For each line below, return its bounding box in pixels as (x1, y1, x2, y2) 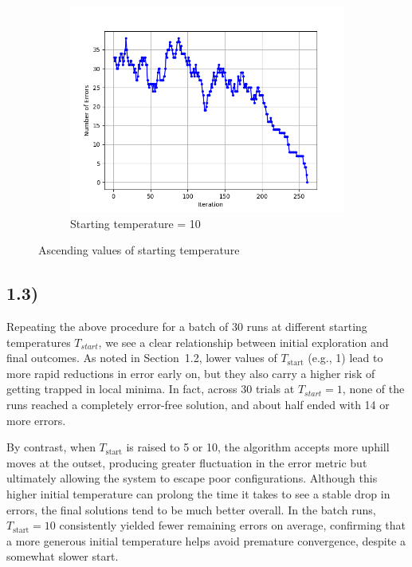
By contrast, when (6, 439, 96, 455)
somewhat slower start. (6, 548, 119, 565)
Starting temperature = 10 (70, 215, 201, 231)
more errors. (6, 411, 66, 428)
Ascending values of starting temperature (38, 242, 240, 258)
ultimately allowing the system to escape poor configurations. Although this (6, 470, 378, 486)
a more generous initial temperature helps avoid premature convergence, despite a (6, 532, 406, 549)
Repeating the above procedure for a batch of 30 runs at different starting (6, 317, 367, 334)
